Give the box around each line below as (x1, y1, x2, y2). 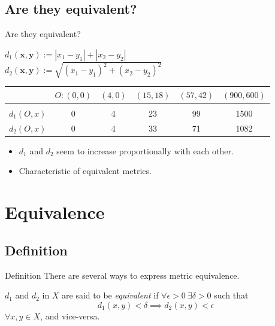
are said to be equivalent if (62, 289, 159, 301)
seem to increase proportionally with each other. (56, 144, 234, 157)
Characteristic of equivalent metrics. (19, 164, 152, 177)
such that (214, 289, 249, 301)
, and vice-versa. (40, 309, 100, 322)
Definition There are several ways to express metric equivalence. (5, 269, 240, 281)
